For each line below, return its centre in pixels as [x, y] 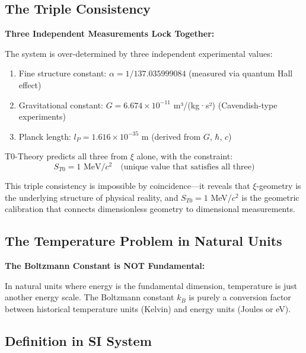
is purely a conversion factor [240, 297]
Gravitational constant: [61, 105]
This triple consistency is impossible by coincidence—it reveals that [128, 186]
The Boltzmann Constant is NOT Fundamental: [105, 266]
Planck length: [45, 136]
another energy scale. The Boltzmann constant [90, 297]
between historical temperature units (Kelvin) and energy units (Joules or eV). [148, 308]
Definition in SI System [78, 340]
